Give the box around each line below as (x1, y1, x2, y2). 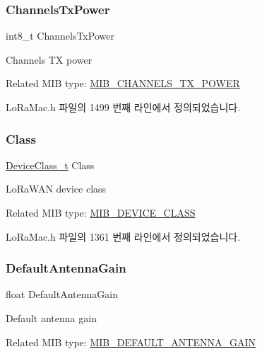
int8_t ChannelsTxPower (6, 28, 114, 43)
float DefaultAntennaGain (6, 287, 118, 302)
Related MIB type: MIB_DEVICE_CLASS (6, 205, 196, 219)
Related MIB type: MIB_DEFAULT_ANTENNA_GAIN (6, 334, 256, 349)
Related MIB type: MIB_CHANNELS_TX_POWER (6, 76, 240, 91)
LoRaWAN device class (6, 181, 107, 196)
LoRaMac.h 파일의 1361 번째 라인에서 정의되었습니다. (6, 229, 241, 244)
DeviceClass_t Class (6, 157, 95, 172)
